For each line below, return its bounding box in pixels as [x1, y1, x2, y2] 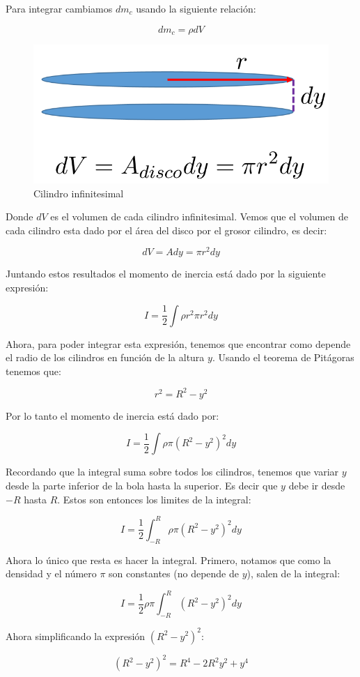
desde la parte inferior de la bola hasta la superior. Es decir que [6, 478, 278, 493]
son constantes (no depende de [109, 566, 239, 581]
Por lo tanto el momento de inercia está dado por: [6, 408, 219, 423]
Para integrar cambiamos [6, 1, 113, 15]
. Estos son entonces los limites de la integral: [57, 492, 251, 506]
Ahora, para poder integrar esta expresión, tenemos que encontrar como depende [6, 336, 351, 351]
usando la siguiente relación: [136, 1, 256, 15]
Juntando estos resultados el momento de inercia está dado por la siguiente [6, 266, 326, 281]
